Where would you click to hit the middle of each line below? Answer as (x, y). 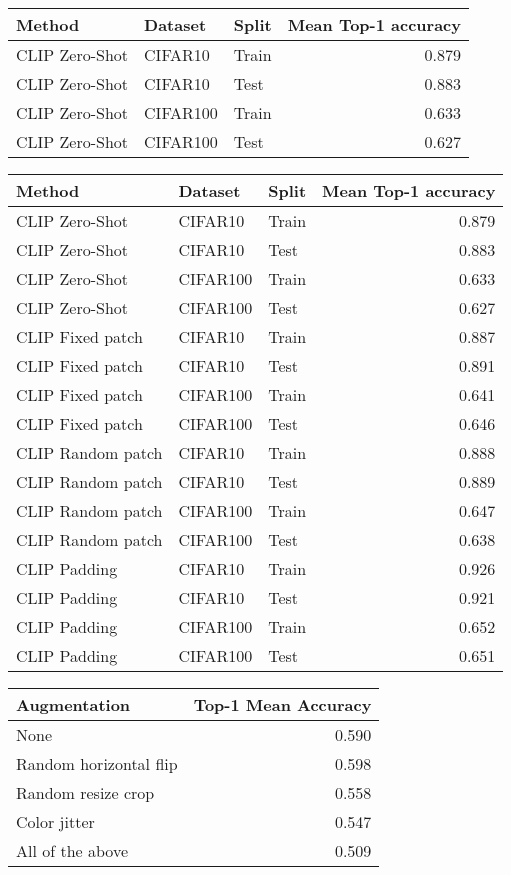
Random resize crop (85, 792)
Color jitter (55, 821)
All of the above (72, 850)
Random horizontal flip (97, 763)
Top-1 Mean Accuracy (282, 704)
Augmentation (73, 704)
